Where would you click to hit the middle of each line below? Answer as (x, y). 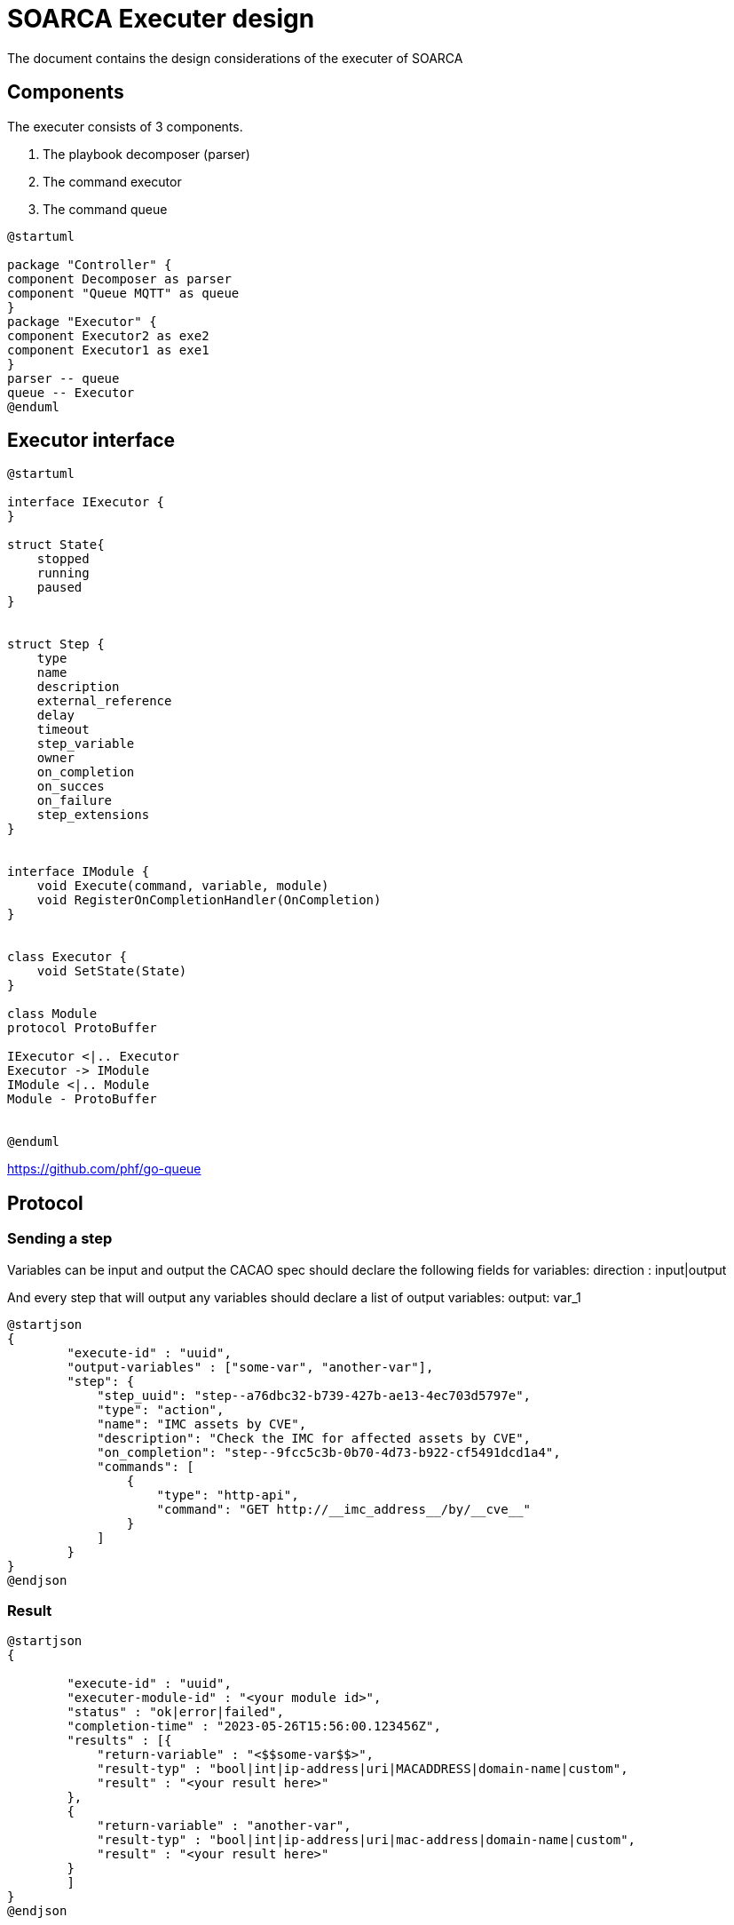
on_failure (75, 801)
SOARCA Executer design (161, 19)
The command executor (112, 181)
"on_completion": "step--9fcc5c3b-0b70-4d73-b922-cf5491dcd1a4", (329, 1452)
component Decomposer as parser (119, 278)
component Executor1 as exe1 (108, 350)
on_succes (71, 787)
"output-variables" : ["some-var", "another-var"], (250, 1367)
